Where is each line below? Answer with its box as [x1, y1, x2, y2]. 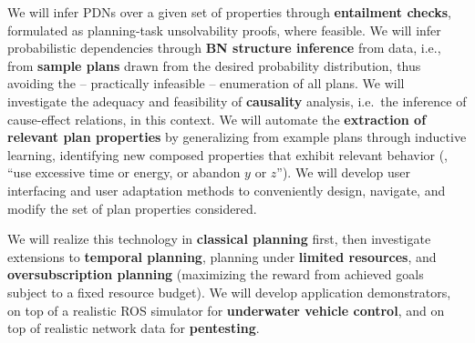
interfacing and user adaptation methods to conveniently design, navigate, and [7, 180, 446, 199]
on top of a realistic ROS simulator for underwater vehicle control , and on [7, 300, 445, 319]
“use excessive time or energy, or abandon [7, 163, 241, 182]
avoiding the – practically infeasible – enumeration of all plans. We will [7, 74, 405, 93]
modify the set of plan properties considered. [7, 198, 257, 217]
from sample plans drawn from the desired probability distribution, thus [7, 55, 421, 75]
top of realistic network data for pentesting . [7, 318, 260, 338]
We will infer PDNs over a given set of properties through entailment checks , [7, 3, 451, 21]
